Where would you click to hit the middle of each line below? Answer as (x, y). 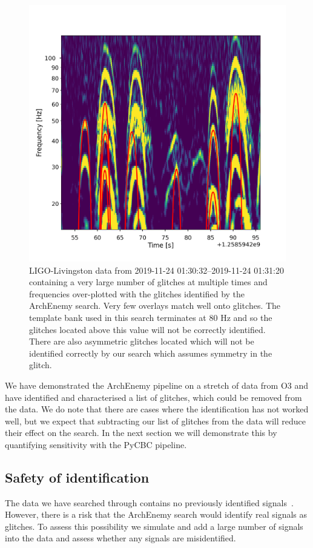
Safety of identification (77, 477)
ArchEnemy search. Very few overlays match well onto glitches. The (155, 305)
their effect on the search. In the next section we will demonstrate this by (141, 433)
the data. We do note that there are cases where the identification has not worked (157, 409)
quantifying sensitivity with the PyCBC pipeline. (96, 444)
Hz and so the (246, 317)
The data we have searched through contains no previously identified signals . (149, 502)
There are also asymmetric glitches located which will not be (142, 341)
